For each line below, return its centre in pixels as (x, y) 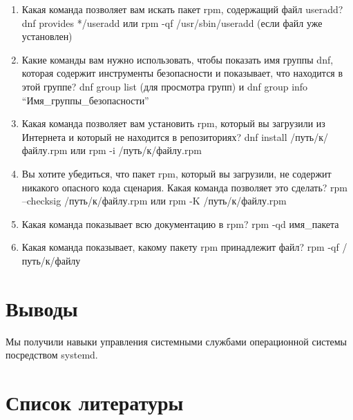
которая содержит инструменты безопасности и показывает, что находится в (182, 73)
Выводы (42, 308)
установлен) (47, 36)
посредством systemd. (52, 355)
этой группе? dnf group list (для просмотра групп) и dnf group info (165, 86)
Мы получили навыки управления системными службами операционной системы (176, 341)
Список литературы (95, 402)
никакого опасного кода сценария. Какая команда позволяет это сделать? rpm (185, 187)
